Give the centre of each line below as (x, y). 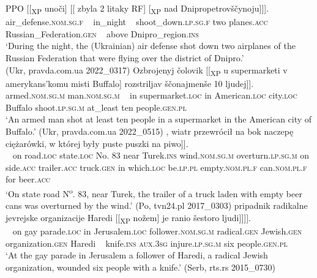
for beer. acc (28, 179)
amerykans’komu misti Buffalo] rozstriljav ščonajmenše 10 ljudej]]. (130, 83)
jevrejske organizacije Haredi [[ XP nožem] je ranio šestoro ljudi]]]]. (128, 218)
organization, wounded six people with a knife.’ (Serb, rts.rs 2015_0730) (141, 267)
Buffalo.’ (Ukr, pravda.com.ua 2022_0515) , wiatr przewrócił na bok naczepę (150, 131)
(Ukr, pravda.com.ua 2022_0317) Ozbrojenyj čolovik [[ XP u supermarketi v (147, 70)
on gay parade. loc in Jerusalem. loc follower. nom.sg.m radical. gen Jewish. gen (157, 231)
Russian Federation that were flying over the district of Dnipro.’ (125, 57)
